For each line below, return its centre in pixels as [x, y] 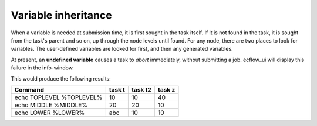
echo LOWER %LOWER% [50, 113]
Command [29, 89]
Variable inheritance [61, 15]
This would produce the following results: [61, 78]
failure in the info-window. [43, 68]
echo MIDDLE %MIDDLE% [51, 105]
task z [166, 89]
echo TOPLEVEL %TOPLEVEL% [58, 97]
